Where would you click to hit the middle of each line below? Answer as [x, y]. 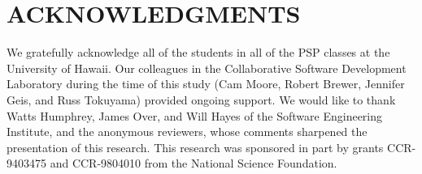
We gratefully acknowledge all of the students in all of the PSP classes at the [198, 52]
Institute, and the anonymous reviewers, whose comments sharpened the [187, 132]
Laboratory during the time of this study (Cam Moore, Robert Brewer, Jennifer [206, 84]
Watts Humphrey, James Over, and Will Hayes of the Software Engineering [195, 115]
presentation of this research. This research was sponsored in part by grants [195, 147]
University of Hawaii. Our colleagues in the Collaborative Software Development [207, 68]
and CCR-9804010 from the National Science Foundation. [194, 163]
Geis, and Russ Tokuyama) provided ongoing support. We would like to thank [201, 99]
